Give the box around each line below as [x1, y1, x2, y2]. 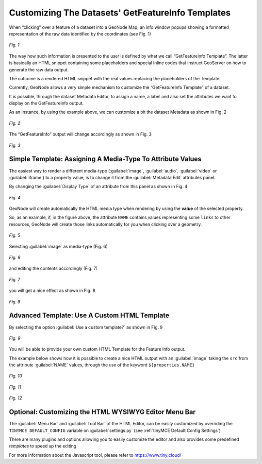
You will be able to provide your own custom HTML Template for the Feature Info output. [9, 346, 186, 352]
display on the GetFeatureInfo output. [9, 100, 84, 106]
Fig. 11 [9, 384, 21, 390]
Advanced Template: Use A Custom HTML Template [9, 311, 169, 320]
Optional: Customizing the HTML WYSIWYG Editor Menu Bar [9, 408, 196, 416]
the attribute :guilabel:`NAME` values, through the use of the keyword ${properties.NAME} [9, 362, 195, 368]
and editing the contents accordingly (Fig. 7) [9, 265, 98, 272]
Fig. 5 [9, 232, 20, 238]
